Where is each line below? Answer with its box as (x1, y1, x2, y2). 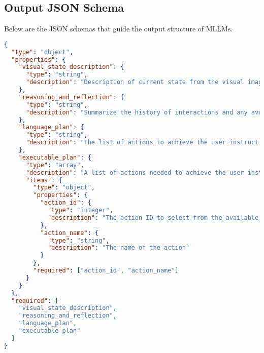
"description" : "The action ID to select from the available (47, 214, 259, 221)
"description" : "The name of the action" (47, 244, 190, 252)
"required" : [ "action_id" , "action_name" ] (33, 267, 179, 274)
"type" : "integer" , (47, 207, 113, 214)
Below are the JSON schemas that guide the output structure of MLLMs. (4, 23, 233, 34)
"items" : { (25, 176, 62, 184)
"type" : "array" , (25, 161, 84, 169)
